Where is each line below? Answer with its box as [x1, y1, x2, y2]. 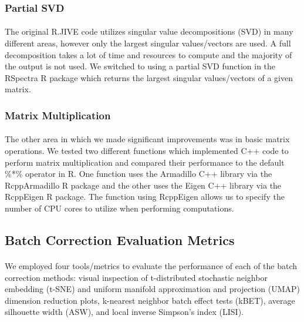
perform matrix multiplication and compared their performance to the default [5, 156, 285, 168]
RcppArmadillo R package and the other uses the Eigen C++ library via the [5, 179, 282, 191]
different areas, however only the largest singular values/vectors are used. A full [5, 37, 291, 49]
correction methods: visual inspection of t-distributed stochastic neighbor [5, 271, 268, 283]
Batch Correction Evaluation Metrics [5, 230, 235, 249]
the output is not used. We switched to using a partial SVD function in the [5, 60, 276, 72]
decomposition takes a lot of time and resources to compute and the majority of [5, 48, 292, 61]
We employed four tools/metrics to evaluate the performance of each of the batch [5, 259, 298, 271]
